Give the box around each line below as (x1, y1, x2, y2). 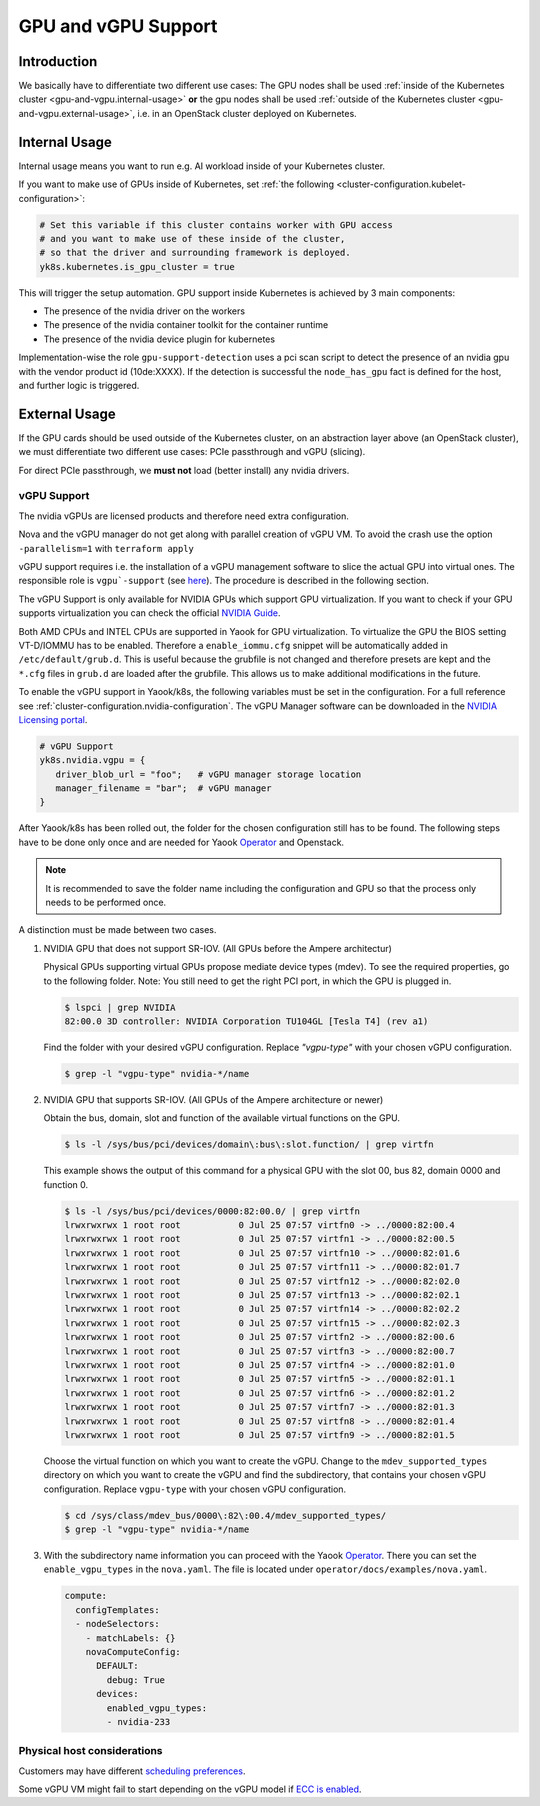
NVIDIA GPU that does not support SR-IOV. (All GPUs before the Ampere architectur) (43, 942, 392, 954)
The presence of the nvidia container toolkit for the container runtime (43, 319, 329, 331)
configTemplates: (75, 1604, 160, 1615)
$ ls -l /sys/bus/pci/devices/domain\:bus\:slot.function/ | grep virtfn (64, 1139, 434, 1150)
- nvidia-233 (106, 1716, 171, 1727)
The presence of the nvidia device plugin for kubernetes (43, 333, 275, 345)
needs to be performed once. (45, 896, 167, 909)
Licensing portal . (18, 713, 88, 725)
